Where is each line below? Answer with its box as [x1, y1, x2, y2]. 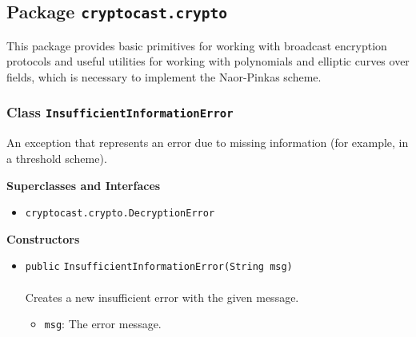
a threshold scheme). [6, 149, 107, 166]
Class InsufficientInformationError [6, 102, 234, 122]
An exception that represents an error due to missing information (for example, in [6, 134, 409, 151]
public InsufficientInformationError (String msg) [25, 261, 293, 273]
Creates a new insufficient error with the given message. [25, 288, 299, 305]
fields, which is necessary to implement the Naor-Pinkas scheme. [6, 68, 322, 85]
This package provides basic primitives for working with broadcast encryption [6, 37, 387, 54]
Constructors [6, 230, 80, 247]
